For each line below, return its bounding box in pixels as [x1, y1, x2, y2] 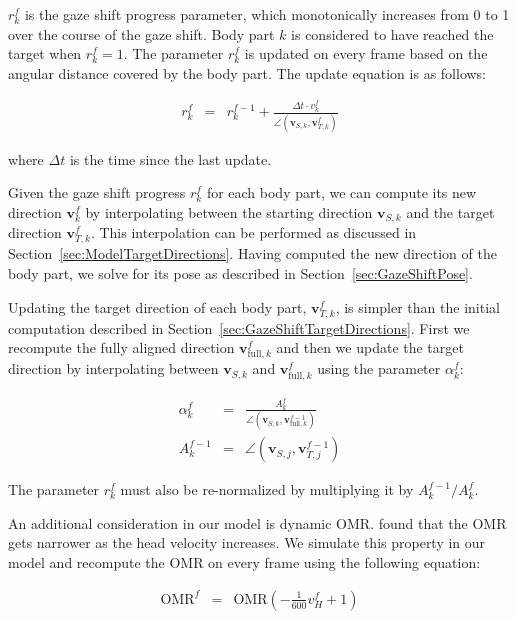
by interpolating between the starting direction [85, 201, 373, 222]
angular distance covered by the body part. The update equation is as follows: [8, 62, 487, 83]
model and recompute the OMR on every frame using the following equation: [8, 552, 481, 573]
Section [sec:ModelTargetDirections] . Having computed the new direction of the [8, 243, 497, 264]
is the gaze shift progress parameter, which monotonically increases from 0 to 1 [24, 4, 510, 24]
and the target [406, 201, 495, 222]
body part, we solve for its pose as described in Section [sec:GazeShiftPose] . [8, 262, 473, 283]
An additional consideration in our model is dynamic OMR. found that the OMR [8, 512, 507, 533]
